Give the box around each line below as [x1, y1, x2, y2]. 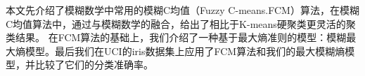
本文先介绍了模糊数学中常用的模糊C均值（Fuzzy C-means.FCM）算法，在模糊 [6, 3, 359, 17]
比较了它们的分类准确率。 [34, 57, 153, 72]
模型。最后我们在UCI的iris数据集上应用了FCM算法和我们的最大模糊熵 [25, 43, 345, 58]
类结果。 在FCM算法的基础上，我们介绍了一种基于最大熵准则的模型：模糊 [6, 30, 347, 45]
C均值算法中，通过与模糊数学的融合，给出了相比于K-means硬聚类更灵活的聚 [6, 16, 356, 31]
